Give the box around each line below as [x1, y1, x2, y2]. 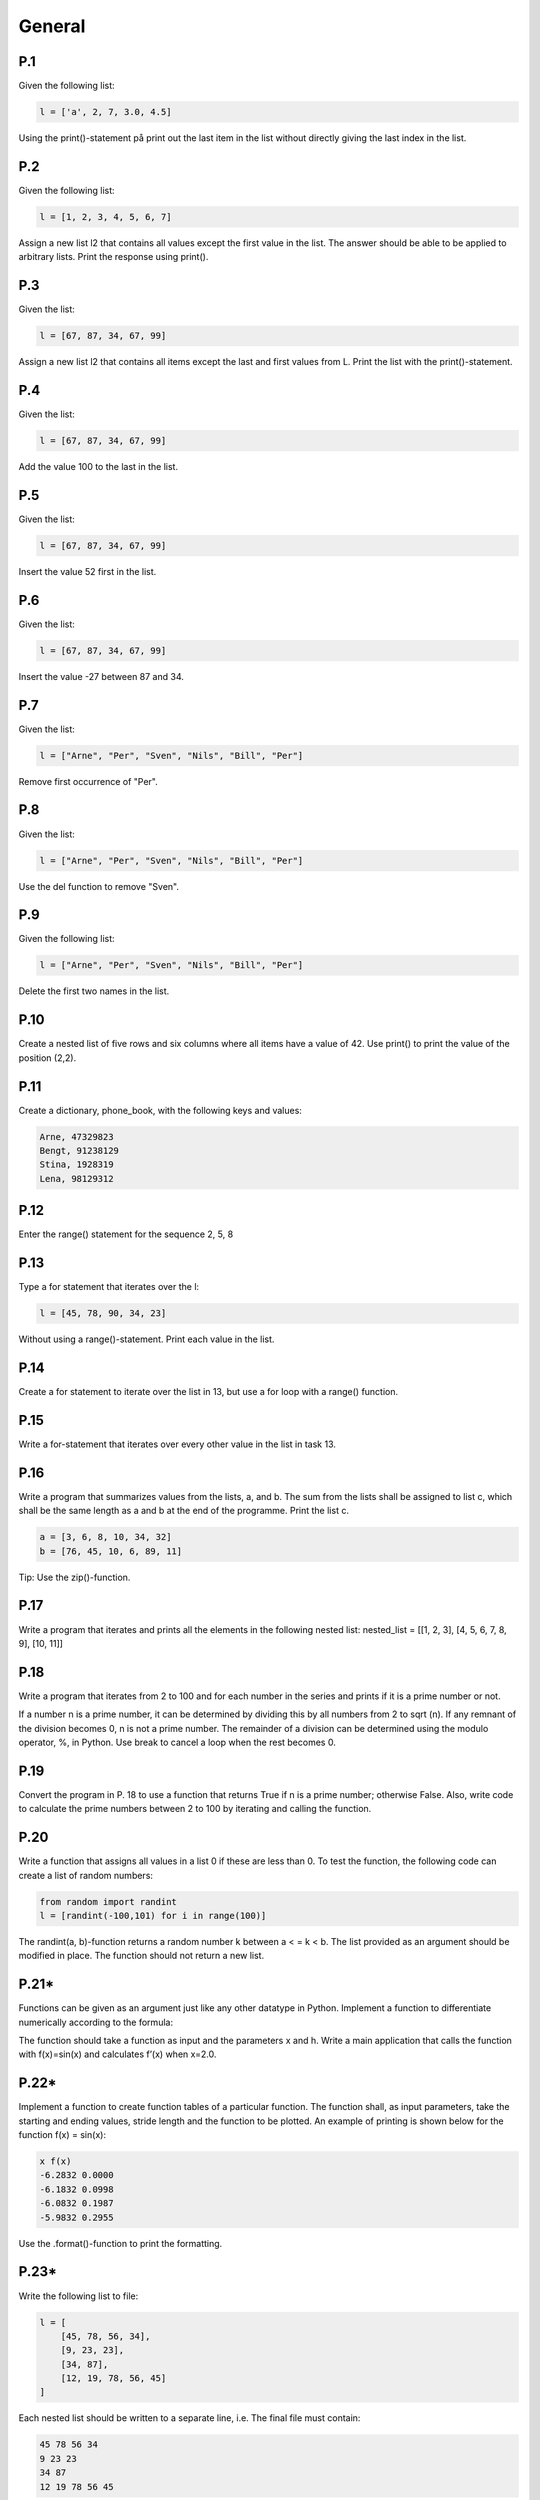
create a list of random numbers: [18, 1869, 154, 1881]
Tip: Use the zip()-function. [18, 1571, 131, 1583]
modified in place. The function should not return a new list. [18, 1950, 265, 1962]
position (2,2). [18, 1051, 77, 1064]
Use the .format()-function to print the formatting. [18, 2237, 223, 2249]
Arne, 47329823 [39, 1131, 114, 1142]
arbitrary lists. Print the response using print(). [18, 251, 209, 263]
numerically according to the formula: [18, 2016, 174, 2028]
